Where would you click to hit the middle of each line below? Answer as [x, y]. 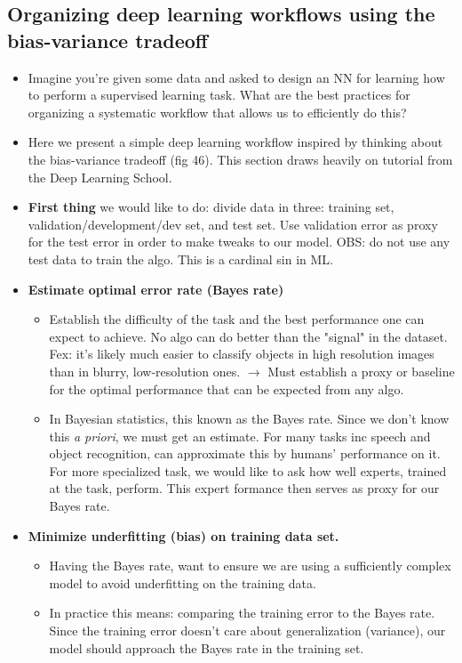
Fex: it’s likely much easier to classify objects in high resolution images [242, 354]
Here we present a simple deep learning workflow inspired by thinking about [235, 142]
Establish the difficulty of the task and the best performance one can [237, 319]
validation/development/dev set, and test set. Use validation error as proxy [233, 224]
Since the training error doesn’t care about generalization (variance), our [247, 631]
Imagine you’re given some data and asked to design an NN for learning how [236, 77]
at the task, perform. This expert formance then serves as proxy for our [244, 488]
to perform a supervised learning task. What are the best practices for [219, 95]
